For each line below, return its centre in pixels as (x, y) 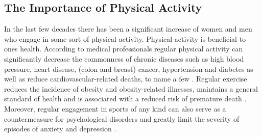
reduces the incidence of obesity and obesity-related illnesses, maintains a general (131, 88)
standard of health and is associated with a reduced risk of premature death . (125, 99)
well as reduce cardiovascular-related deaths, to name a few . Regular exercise (126, 79)
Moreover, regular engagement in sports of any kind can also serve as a (115, 108)
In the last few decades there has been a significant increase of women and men (128, 29)
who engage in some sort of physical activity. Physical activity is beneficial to (125, 38)
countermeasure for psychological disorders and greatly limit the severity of (122, 118)
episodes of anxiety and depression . (60, 129)
